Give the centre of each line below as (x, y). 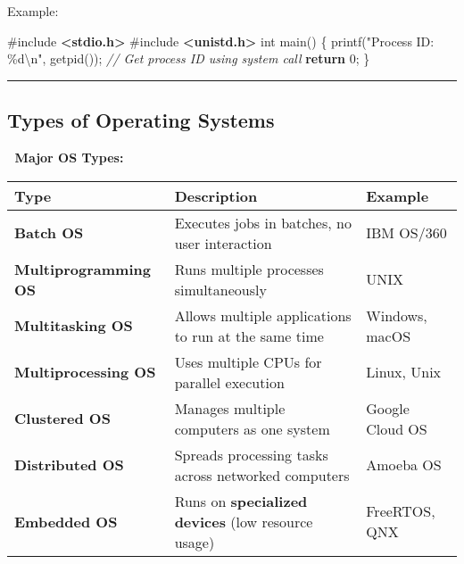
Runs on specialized (241, 501)
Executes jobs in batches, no (263, 222)
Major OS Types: (69, 157)
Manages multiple (230, 408)
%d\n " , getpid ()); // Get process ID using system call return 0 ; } (189, 58)
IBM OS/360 (406, 233)
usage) (195, 542)
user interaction (223, 243)
